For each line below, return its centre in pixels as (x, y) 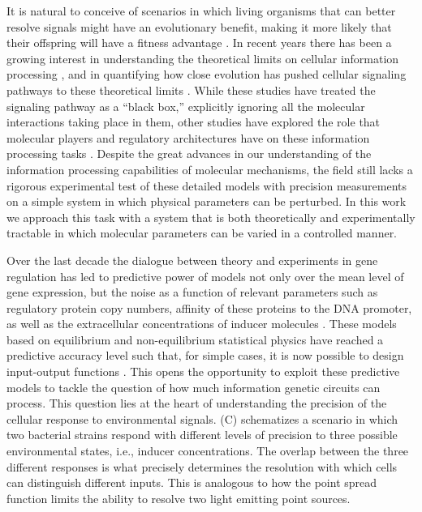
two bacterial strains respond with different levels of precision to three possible (202, 435)
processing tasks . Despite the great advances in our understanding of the (189, 154)
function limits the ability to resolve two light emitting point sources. (179, 498)
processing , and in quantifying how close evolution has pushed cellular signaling (207, 74)
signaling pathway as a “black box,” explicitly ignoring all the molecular (186, 106)
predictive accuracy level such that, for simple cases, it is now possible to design (205, 355)
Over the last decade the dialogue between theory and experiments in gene (192, 260)
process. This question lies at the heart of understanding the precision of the (197, 403)
